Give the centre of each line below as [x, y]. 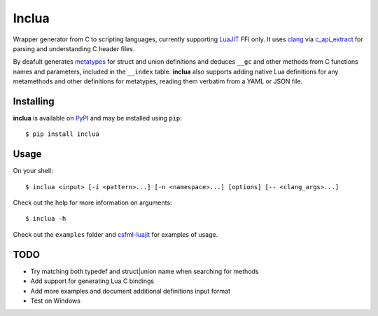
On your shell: [33, 171]
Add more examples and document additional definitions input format [131, 291]
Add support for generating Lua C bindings [92, 281]
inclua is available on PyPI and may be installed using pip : [97, 118]
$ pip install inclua [62, 134]
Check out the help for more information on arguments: [92, 202]
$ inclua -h [46, 219]
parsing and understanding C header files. [74, 48]
